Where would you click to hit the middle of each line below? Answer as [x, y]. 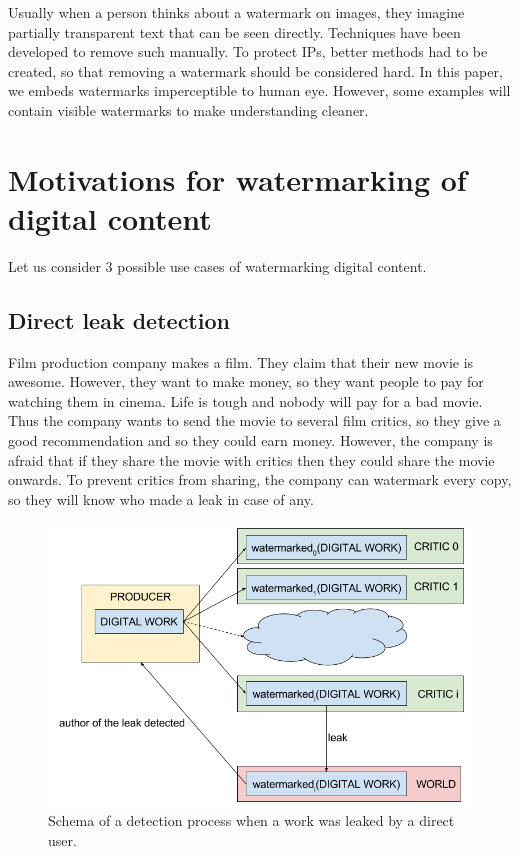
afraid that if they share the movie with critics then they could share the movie [251, 459]
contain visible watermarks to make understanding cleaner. [188, 109]
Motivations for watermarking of [237, 178]
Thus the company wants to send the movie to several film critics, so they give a [254, 420]
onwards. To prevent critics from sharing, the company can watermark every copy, [260, 479]
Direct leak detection [119, 319]
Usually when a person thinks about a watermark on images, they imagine [236, 12]
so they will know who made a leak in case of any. [161, 498]
